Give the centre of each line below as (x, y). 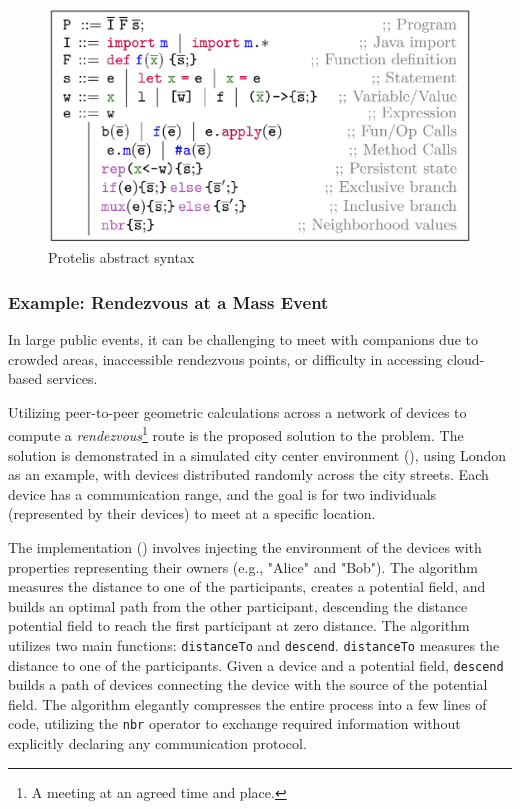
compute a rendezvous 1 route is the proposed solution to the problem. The (236, 434)
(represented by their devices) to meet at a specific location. (192, 513)
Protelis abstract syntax (121, 257)
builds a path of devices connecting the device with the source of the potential (248, 684)
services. (72, 378)
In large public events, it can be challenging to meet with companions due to (243, 339)
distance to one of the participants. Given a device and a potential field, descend (256, 664)
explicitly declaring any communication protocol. (157, 743)
